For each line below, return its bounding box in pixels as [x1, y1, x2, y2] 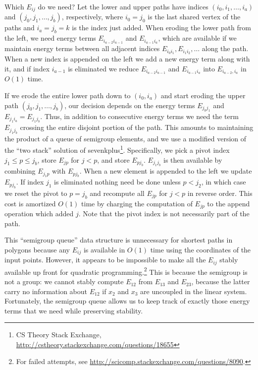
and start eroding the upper [160, 90, 246, 101]
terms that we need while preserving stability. [4, 305, 143, 315]
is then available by [163, 154, 222, 165]
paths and [4, 22, 35, 33]
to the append [207, 198, 250, 208]
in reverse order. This [187, 187, 253, 198]
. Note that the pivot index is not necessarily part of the [78, 208, 250, 219]
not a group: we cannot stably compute [4, 276, 124, 287]
